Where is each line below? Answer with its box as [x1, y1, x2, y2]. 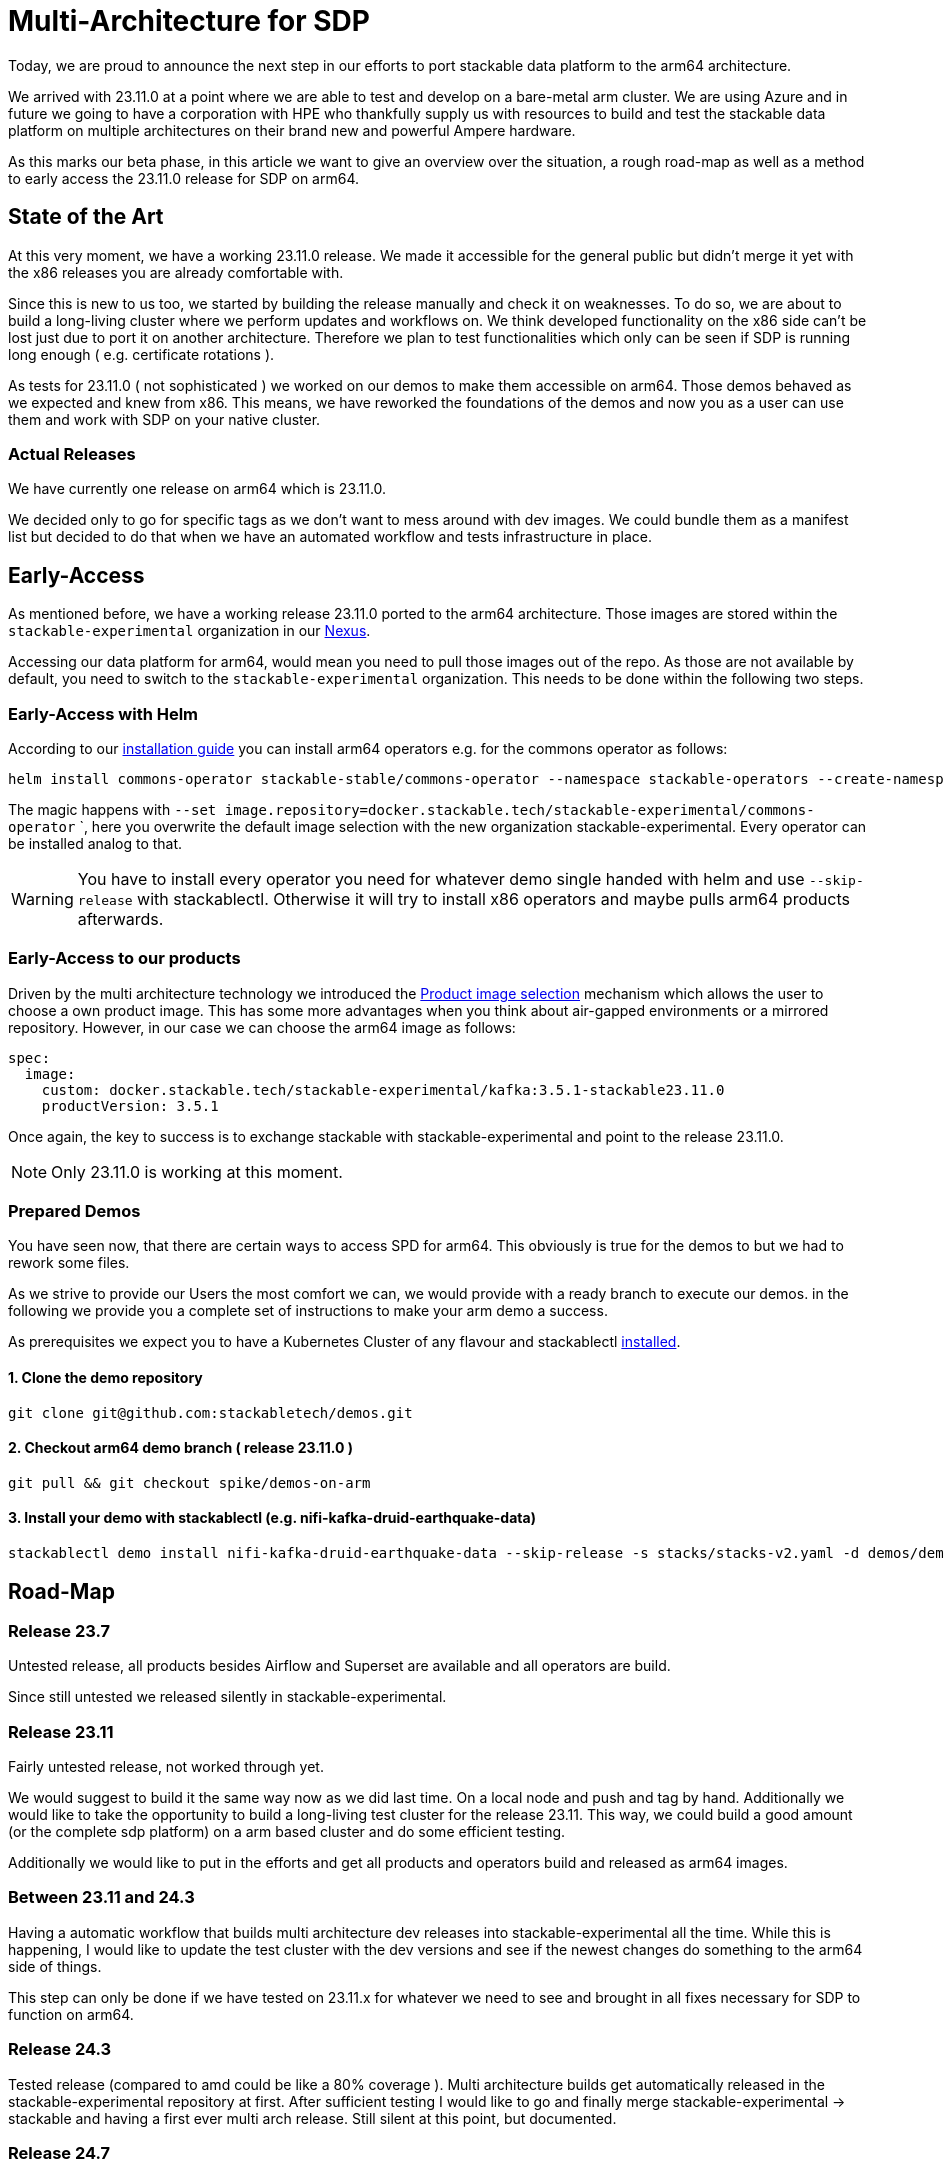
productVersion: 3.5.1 [41, 1097, 219, 1114]
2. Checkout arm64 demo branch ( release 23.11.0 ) [8, 1439, 353, 1457]
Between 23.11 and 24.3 [8, 1887, 195, 1908]
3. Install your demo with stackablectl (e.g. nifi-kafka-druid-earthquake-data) [8, 1509, 536, 1527]
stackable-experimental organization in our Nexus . [8, 622, 371, 640]
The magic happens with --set [8, 800, 217, 818]
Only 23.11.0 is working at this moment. [51, 1161, 343, 1182]
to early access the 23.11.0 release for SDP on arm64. [8, 169, 359, 187]
